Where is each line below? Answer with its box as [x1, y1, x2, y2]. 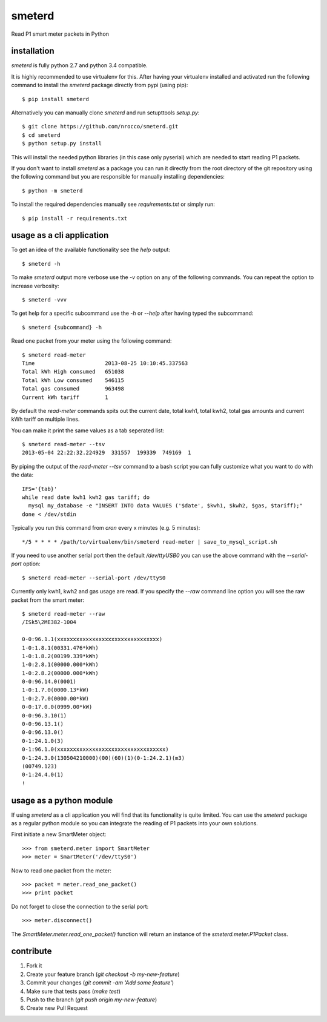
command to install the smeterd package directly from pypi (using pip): [11, 82, 188, 89]
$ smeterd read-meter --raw [22, 610, 105, 617]
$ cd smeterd [22, 131, 61, 139]
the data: [11, 471, 33, 478]
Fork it [26, 962, 42, 969]
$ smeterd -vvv [22, 297, 67, 303]
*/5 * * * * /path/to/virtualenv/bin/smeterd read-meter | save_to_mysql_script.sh [22, 538, 278, 545]
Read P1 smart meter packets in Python [11, 30, 109, 38]
